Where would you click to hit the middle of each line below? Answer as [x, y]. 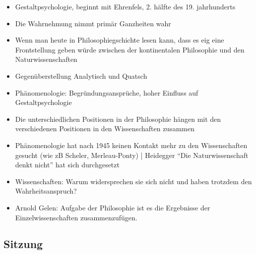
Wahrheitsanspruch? [46, 191]
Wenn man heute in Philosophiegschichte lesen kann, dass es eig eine [120, 40]
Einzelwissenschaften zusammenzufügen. [76, 217]
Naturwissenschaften [46, 59]
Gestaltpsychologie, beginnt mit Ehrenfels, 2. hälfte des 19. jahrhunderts [125, 6]
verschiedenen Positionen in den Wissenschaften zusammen [105, 128]
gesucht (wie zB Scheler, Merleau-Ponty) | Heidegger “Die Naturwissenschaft [132, 155]
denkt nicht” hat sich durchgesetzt [67, 165]
